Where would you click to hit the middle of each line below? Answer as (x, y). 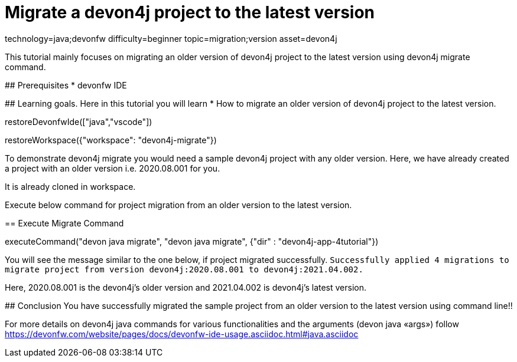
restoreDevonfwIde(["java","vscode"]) (79, 121)
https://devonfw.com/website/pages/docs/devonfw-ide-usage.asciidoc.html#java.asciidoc (182, 334)
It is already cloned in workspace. (70, 186)
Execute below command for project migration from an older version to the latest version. (178, 205)
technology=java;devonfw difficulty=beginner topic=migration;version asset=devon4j (171, 38)
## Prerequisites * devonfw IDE (66, 85)
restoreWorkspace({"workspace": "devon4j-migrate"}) (111, 140)
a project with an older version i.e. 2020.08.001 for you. (113, 168)
